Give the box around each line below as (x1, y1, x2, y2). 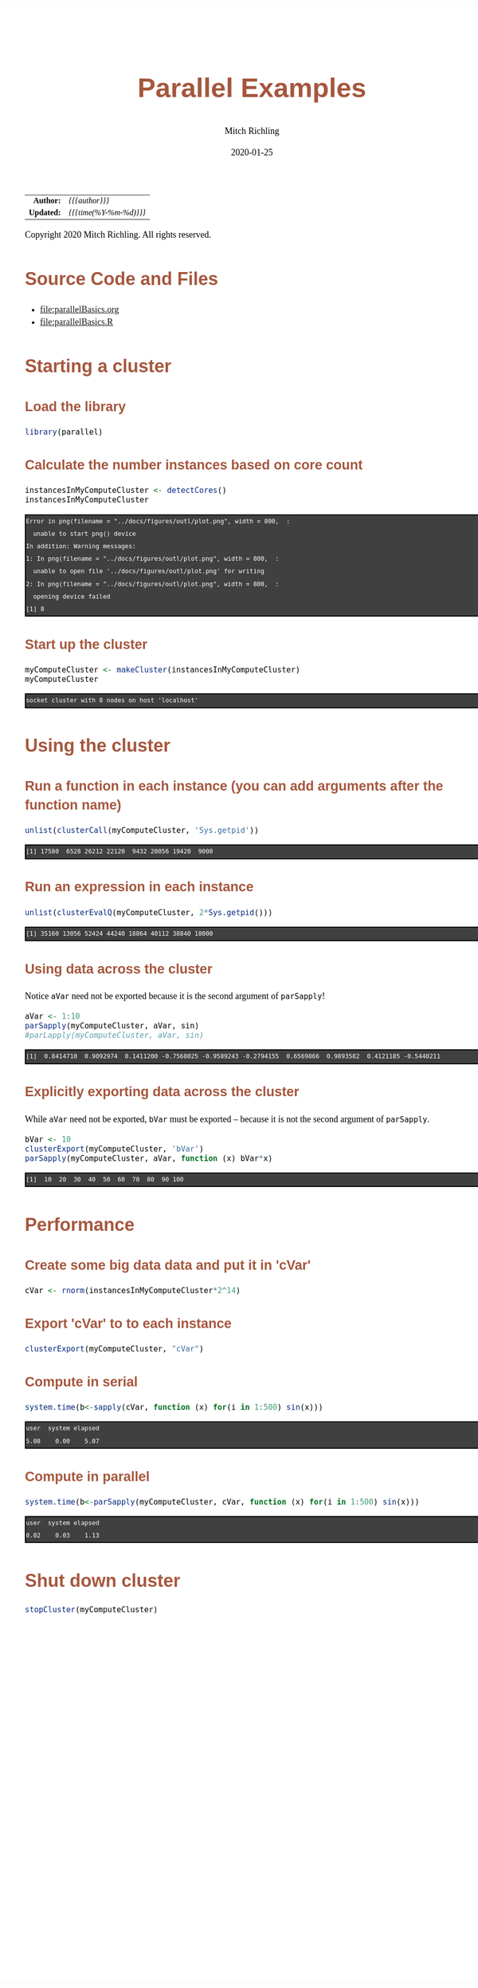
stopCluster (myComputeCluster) (25, 1605, 159, 1615)
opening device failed (33, 592, 111, 601)
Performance (25, 1213, 135, 1235)
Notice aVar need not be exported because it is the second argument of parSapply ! (25, 990, 326, 1001)
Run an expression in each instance (25, 879, 254, 895)
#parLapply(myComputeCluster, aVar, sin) (25, 1031, 205, 1041)
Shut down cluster (25, 1569, 181, 1592)
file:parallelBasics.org (40, 304, 119, 315)
